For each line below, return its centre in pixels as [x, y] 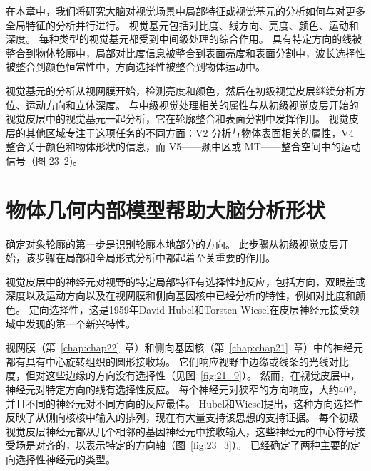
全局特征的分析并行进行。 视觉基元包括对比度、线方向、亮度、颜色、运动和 [182, 25]
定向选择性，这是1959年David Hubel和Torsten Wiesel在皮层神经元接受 [189, 310]
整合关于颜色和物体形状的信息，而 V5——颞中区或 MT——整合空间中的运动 [183, 146]
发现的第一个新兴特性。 [80, 323]
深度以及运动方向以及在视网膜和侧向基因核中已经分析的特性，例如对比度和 [181, 295]
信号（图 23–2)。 [45, 160]
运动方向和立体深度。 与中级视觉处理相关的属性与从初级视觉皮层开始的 [192, 104]
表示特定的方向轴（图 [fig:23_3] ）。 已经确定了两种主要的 [218, 445]
